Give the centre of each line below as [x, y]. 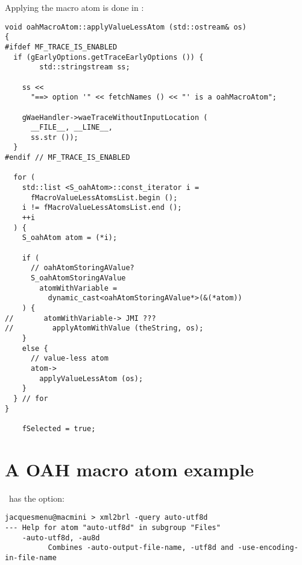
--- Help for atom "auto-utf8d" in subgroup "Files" [113, 527]
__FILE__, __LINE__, [71, 128]
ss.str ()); [54, 137]
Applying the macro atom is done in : [74, 7]
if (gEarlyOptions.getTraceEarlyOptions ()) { [109, 57]
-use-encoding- [268, 548]
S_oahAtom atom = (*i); [70, 238]
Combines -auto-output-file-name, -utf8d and [141, 548]
